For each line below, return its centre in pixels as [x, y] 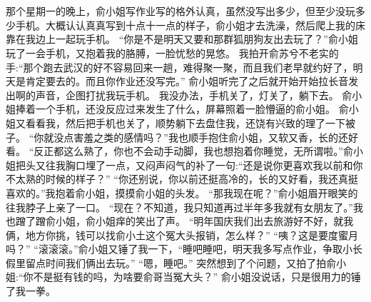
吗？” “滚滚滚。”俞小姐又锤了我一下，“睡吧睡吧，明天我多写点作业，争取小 [179, 249]
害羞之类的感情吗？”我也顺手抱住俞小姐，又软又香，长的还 [211, 137]
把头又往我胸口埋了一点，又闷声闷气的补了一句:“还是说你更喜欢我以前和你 [189, 165]
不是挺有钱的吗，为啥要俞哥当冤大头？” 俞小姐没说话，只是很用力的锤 [197, 277]
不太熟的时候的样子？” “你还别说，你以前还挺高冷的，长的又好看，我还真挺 [182, 179]
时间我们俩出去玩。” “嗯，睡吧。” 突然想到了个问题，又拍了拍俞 [191, 262]
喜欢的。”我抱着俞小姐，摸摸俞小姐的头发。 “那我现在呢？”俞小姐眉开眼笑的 [182, 192]
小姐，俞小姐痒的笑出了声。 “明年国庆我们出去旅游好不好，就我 [204, 221]
